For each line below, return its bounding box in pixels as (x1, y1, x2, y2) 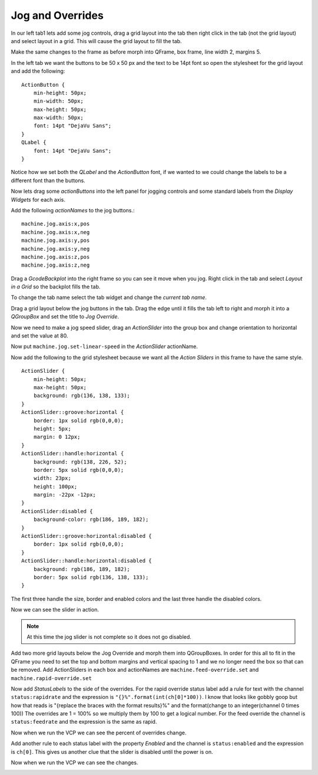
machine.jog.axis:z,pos (21, 254, 90, 260)
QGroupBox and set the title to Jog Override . (11, 313, 120, 320)
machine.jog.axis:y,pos (21, 237, 90, 244)
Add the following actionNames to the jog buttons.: (11, 206, 135, 214)
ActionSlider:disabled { (21, 508, 93, 514)
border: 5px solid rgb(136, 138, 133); (33, 574, 149, 580)
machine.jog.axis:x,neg (21, 229, 90, 235)
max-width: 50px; (33, 114, 84, 121)
